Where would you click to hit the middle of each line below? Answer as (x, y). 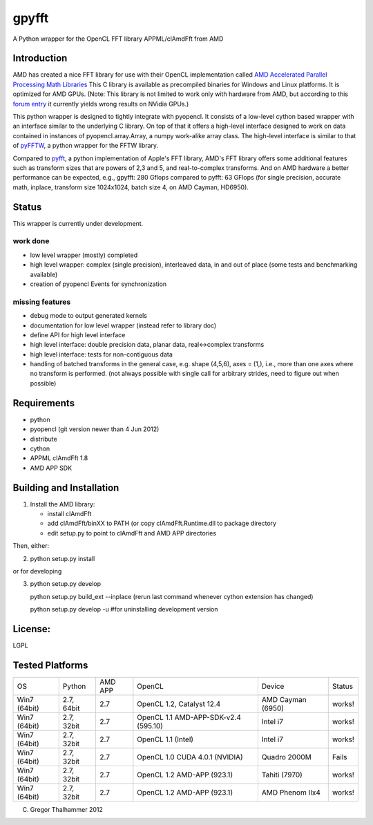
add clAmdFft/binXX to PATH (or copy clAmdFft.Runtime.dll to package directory (162, 523)
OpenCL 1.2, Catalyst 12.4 (179, 703)
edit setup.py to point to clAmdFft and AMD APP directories (132, 533)
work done (31, 241)
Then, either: (31, 546)
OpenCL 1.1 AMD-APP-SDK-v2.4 (189, 717)
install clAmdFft (69, 514)
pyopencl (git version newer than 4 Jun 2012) (95, 429)
